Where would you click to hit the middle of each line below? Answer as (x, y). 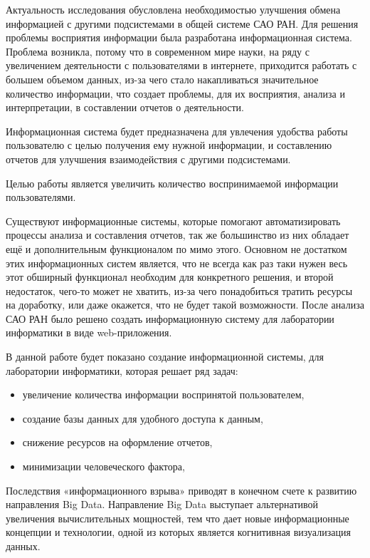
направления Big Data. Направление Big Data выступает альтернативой (162, 504)
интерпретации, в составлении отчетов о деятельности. (125, 107)
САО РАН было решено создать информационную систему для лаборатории (170, 318)
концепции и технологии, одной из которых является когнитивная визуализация (178, 532)
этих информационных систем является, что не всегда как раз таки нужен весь (177, 263)
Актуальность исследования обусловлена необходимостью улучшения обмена (173, 9)
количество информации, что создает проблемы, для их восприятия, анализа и (175, 93)
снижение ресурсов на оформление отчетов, (117, 442)
